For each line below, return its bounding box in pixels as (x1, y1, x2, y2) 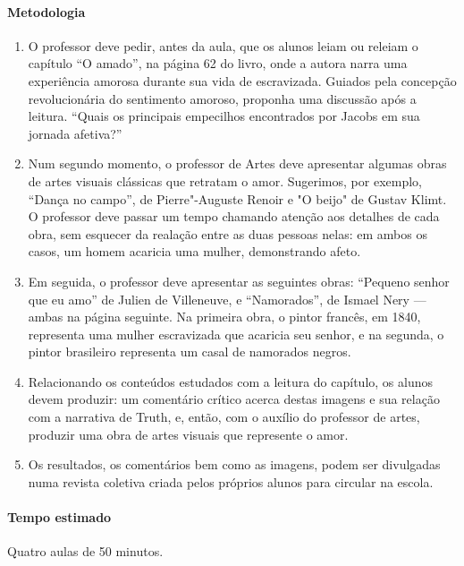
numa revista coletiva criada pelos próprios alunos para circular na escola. (28, 472, 434, 491)
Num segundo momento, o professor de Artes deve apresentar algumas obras (28, 154, 447, 173)
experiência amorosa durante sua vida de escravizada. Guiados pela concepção (28, 71, 457, 90)
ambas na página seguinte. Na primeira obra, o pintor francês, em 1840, (28, 307, 421, 326)
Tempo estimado (7, 508, 112, 527)
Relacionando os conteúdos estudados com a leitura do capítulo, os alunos (28, 372, 433, 390)
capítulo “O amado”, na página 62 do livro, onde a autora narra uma (28, 54, 408, 73)
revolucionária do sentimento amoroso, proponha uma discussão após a (28, 89, 417, 107)
